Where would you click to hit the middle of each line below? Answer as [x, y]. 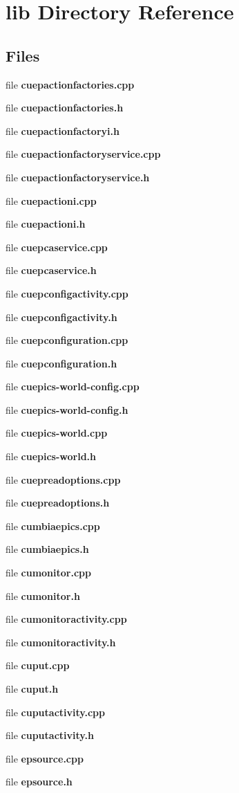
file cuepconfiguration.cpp [67, 340]
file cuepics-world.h [51, 456]
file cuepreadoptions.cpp [63, 479]
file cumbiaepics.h [47, 549]
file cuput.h [32, 689]
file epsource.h [39, 782]
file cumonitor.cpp [48, 573]
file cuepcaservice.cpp [57, 247]
